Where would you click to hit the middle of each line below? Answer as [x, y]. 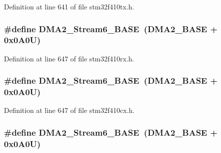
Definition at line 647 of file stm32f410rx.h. [69, 58]
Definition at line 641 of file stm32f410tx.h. [69, 6]
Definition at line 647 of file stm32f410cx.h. [69, 110]
